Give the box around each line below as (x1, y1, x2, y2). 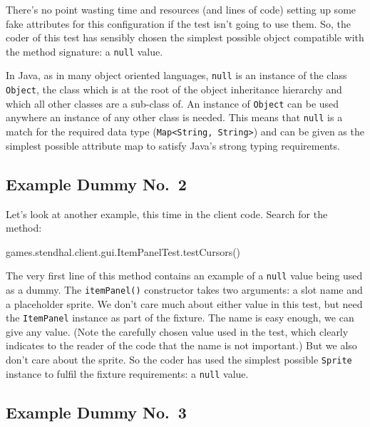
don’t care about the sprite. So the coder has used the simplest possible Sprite (6, 352, 352, 367)
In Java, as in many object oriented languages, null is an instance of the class (6, 68, 347, 83)
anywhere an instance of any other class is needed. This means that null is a (6, 110, 343, 125)
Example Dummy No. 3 (6, 401, 187, 423)
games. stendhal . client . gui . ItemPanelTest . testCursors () (6, 244, 241, 259)
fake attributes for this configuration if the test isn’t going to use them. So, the (6, 16, 351, 31)
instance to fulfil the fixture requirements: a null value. (6, 366, 249, 381)
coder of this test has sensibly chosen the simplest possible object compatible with (6, 30, 364, 45)
